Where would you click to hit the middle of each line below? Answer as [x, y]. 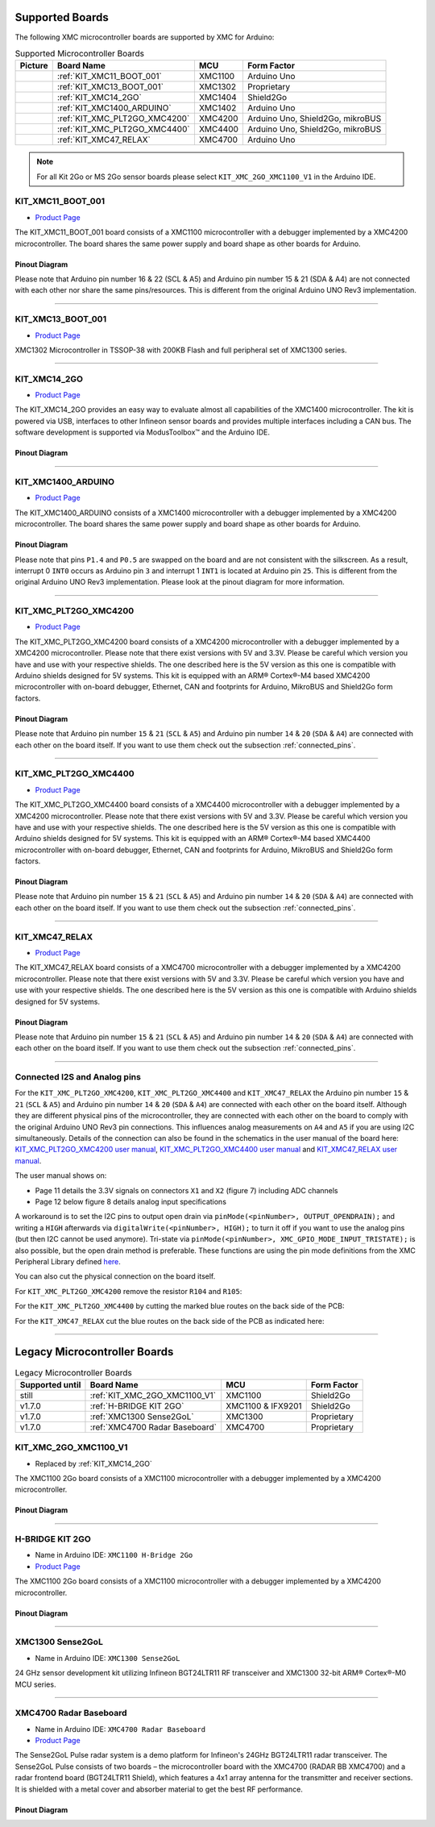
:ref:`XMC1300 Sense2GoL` [142, 1417]
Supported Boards [62, 17]
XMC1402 [217, 108]
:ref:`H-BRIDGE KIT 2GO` [137, 1405]
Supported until [50, 1384]
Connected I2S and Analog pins [78, 1077]
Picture [34, 66]
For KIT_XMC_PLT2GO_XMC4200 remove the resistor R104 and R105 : [128, 1291]
